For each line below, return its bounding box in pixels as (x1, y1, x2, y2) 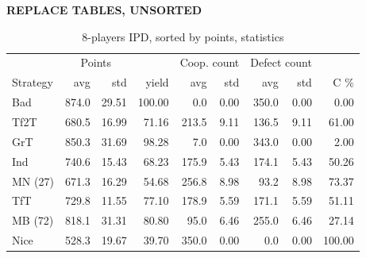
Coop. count (179, 54, 240, 71)
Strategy (12, 74, 53, 90)
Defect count (250, 54, 312, 71)
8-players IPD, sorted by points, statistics (82, 28, 284, 44)
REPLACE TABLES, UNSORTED (6, 2, 202, 17)
